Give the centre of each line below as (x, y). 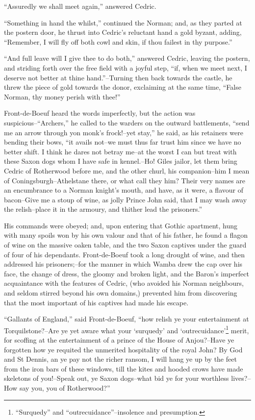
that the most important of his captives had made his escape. (96, 302)
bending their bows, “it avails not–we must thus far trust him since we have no (123, 142)
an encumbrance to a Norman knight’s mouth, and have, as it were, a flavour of (124, 190)
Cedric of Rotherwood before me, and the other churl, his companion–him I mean (127, 170)
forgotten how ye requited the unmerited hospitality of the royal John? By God (123, 349)
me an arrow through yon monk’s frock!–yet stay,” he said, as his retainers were (124, 132)
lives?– (241, 378)
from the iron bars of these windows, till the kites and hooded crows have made (124, 368)
